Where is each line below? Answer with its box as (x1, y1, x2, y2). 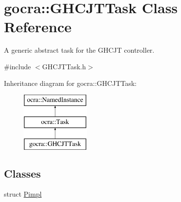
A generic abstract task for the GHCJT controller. (4, 45, 155, 55)
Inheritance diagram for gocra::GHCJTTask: (4, 78, 137, 88)
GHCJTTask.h (42, 61, 86, 71)
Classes (4, 166, 41, 181)
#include (4, 61, 31, 71)
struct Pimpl (4, 189, 42, 199)
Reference (4, 17, 72, 37)
